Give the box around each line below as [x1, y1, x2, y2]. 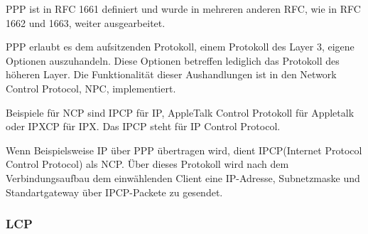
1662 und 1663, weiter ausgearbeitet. [6, 15, 166, 30]
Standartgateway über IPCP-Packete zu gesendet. [6, 184, 223, 199]
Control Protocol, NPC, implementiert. [6, 80, 176, 95]
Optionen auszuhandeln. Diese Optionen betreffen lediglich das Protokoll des [6, 53, 340, 68]
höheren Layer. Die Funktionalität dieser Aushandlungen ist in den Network [6, 67, 337, 82]
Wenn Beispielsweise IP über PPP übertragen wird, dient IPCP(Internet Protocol [6, 142, 362, 157]
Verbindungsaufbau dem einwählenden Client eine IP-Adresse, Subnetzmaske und [6, 170, 360, 185]
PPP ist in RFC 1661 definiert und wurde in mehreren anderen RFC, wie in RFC [6, 1, 361, 16]
